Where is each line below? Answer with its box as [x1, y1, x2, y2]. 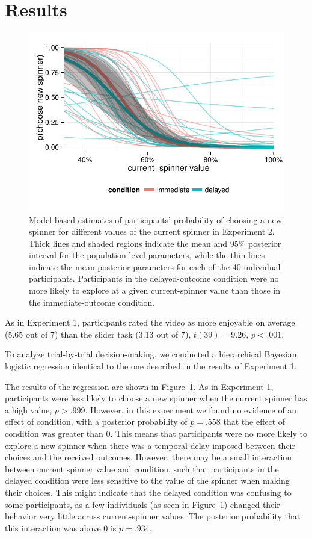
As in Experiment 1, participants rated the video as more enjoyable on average [5, 316, 295, 329]
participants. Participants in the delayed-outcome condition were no [29, 272, 279, 285]
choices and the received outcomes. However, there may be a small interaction [5, 451, 292, 463]
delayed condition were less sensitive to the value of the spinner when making [5, 474, 290, 487]
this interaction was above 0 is [5, 521, 117, 534]
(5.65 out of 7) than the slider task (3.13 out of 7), [5, 327, 191, 340]
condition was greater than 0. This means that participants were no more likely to [5, 427, 307, 440]
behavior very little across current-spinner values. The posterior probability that [5, 510, 301, 522]
